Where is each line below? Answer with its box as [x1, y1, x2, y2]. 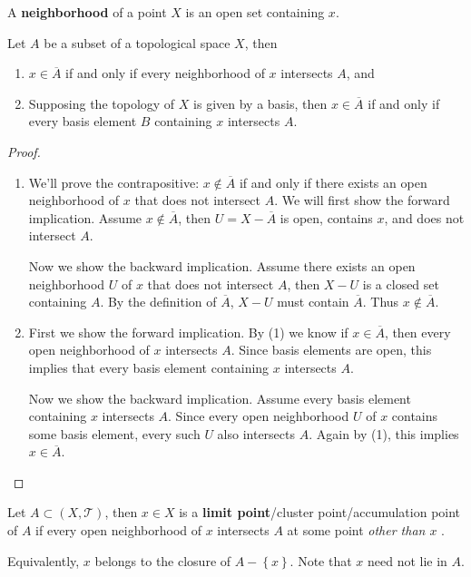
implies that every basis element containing [28, 357, 270, 377]
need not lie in [367, 551, 447, 570]
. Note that [289, 551, 352, 570]
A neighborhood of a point [7, 3, 167, 21]
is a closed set [362, 274, 439, 293]
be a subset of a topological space [44, 33, 231, 52]
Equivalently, [7, 551, 80, 570]
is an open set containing [185, 3, 325, 21]
